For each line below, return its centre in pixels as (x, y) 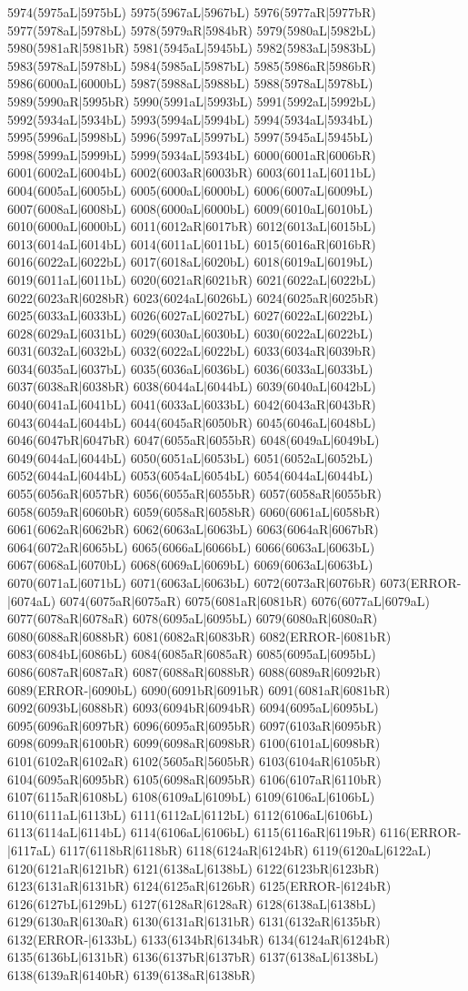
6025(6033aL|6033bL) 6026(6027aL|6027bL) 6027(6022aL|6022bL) (190, 315)
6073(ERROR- (421, 582)
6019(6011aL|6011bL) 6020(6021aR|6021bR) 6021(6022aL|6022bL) (192, 279)
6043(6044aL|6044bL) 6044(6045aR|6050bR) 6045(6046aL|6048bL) (192, 422)
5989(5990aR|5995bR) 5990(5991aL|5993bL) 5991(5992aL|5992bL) (192, 101)
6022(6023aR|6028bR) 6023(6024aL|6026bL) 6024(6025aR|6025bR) (193, 297)
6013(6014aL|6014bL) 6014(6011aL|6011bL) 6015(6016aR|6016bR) (192, 243)
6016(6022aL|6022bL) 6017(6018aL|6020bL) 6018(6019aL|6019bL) (190, 262)
